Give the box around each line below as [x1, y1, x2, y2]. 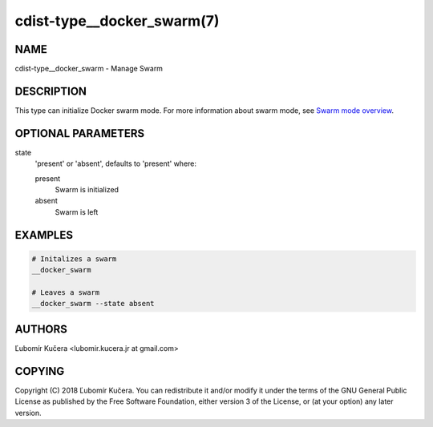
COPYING [14, 365, 65, 378]
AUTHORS [14, 322, 68, 336]
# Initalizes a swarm [31, 254, 117, 264]
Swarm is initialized [55, 185, 119, 195]
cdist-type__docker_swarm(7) [14, 12, 220, 30]
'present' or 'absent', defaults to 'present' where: [34, 159, 196, 168]
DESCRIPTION [14, 84, 87, 98]
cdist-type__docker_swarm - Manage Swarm [14, 64, 164, 74]
